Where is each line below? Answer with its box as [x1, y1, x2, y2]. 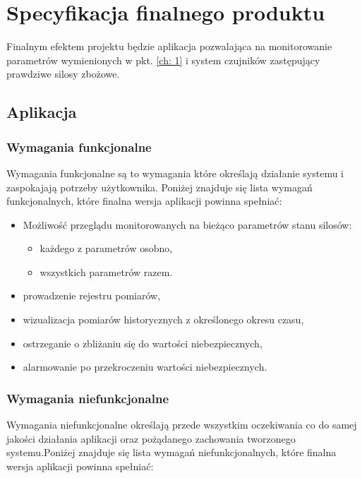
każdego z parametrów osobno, [40, 241, 173, 256]
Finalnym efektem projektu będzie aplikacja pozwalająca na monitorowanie [6, 39, 332, 54]
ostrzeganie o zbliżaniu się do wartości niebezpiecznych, [23, 335, 263, 350]
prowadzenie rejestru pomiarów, [23, 288, 161, 303]
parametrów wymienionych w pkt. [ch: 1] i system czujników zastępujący [6, 52, 320, 67]
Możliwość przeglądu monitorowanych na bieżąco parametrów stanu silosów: [23, 217, 352, 232]
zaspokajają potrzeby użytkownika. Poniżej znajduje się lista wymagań [6, 179, 313, 194]
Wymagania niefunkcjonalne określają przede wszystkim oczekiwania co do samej [6, 417, 357, 432]
